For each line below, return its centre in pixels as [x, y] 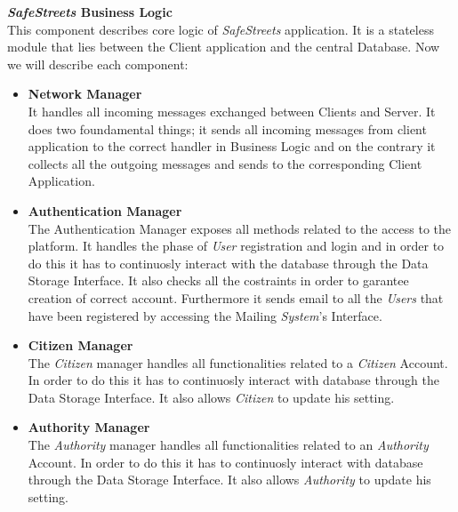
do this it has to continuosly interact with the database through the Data [228, 263]
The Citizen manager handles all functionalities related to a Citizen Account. [238, 362]
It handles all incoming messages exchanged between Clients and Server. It [232, 111]
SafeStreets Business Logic [90, 12]
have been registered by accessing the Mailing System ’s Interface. [205, 315]
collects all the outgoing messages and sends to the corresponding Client [225, 163]
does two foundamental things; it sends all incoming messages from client [227, 128]
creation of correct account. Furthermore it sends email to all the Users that [236, 297]
